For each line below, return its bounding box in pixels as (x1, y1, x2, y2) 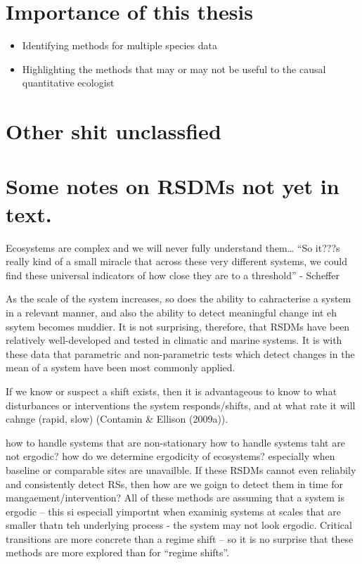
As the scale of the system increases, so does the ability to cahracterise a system (6, 291, 351, 306)
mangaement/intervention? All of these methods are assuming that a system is (6, 490, 345, 505)
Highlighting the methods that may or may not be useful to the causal (22, 61, 326, 76)
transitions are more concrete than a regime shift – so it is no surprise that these (6, 531, 354, 546)
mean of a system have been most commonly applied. (6, 360, 235, 375)
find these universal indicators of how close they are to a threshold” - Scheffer (6, 267, 340, 282)
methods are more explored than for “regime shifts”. (6, 545, 230, 560)
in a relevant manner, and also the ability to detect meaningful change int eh (6, 305, 337, 319)
